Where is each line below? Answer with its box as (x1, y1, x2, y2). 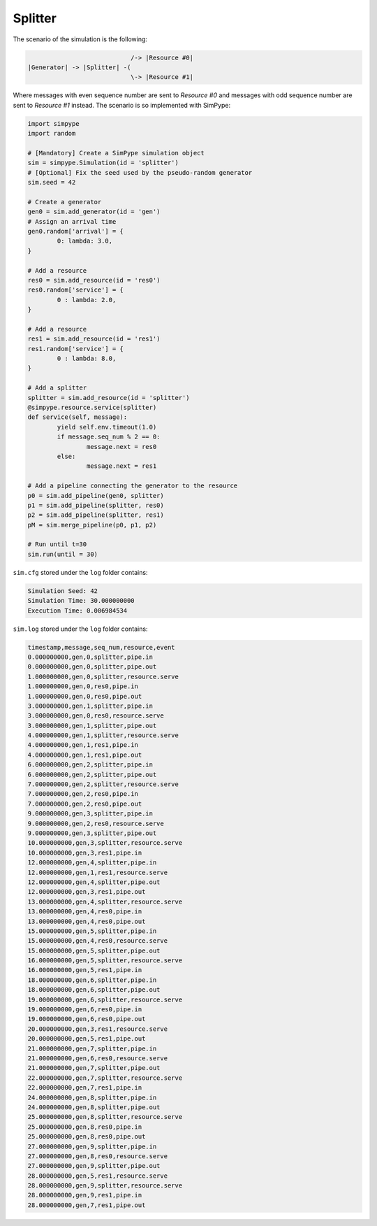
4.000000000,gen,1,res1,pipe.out (27, 750, 142, 759)
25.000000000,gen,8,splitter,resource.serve (27, 1113, 183, 1121)
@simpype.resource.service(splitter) (27, 404, 157, 411)
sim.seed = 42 (27, 178, 76, 187)
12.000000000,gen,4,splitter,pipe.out (27, 878, 161, 886)
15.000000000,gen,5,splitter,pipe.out (27, 946, 161, 955)
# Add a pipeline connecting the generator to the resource (27, 482, 238, 490)
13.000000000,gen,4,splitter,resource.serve (27, 897, 183, 906)
